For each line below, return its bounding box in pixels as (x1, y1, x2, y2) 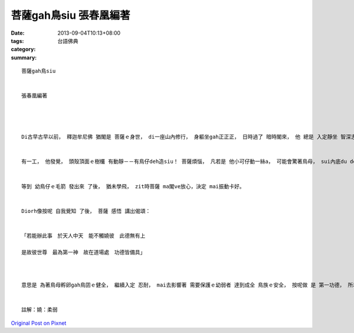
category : (11, 46, 36, 53)
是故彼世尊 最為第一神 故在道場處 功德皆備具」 (21, 249, 146, 255)
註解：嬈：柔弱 (21, 307, 58, 313)
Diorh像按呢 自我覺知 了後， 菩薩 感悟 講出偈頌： (21, 208, 151, 214)
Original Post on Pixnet (11, 319, 67, 327)
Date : (11, 29, 25, 36)
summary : (11, 54, 37, 61)
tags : (11, 37, 24, 44)
